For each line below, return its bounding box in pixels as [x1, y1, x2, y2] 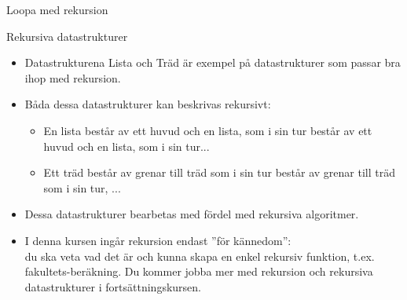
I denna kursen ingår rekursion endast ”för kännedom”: [24, 232, 291, 248]
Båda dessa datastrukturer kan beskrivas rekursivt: [24, 96, 271, 112]
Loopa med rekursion [6, 2, 108, 17]
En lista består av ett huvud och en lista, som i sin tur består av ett [43, 122, 372, 138]
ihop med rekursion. [24, 69, 121, 86]
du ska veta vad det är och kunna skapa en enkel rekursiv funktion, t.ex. [24, 247, 375, 264]
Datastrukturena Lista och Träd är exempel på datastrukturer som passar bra [24, 54, 401, 71]
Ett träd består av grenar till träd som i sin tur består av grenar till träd [43, 164, 395, 181]
